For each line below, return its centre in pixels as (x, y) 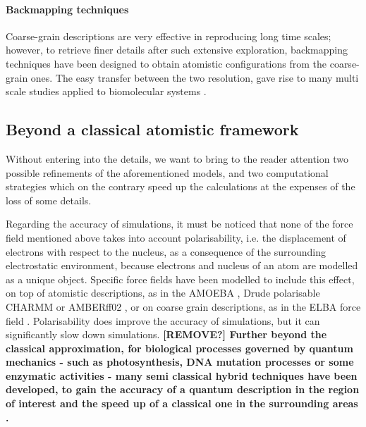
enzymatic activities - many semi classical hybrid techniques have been (182, 375)
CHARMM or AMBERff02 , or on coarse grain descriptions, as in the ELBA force (183, 306)
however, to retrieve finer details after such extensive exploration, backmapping (177, 50)
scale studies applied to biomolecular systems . (106, 91)
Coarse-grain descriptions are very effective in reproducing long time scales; (169, 36)
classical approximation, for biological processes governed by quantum (179, 348)
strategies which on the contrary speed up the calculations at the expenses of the (181, 186)
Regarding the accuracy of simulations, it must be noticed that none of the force (179, 224)
